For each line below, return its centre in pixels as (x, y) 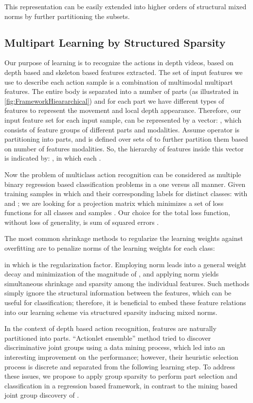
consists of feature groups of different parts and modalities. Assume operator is (122, 129)
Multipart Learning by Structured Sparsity (115, 42)
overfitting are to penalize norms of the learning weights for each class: (110, 248)
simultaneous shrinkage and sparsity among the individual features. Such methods (127, 283)
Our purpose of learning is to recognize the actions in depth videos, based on (119, 63)
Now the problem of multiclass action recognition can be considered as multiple (123, 174)
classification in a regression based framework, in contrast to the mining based (121, 385)
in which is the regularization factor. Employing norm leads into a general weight (126, 264)
